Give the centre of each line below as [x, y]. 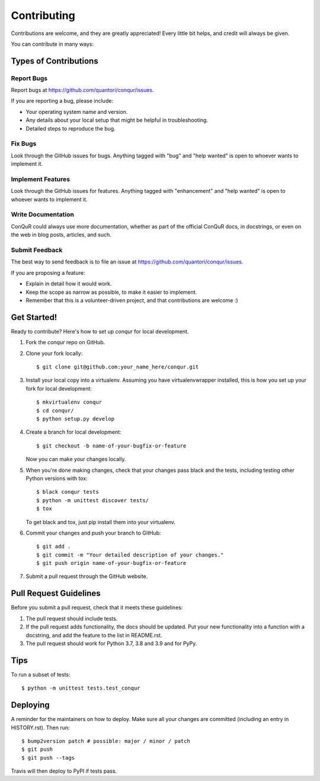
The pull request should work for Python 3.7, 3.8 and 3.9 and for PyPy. [111, 643]
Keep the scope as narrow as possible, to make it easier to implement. [111, 292]
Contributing [43, 15]
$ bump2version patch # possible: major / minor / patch [106, 741]
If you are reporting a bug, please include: [62, 101]
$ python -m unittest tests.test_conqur [81, 688]
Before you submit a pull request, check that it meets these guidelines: [97, 608]
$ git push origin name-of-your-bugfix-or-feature [111, 563]
